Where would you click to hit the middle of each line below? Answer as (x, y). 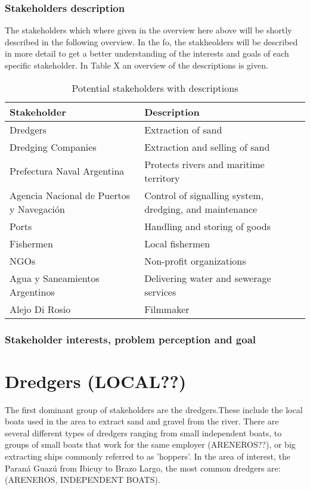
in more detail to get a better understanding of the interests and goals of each (147, 53)
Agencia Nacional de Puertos (70, 195)
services (160, 291)
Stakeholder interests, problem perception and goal (131, 339)
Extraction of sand (183, 129)
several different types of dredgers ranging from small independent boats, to (143, 432)
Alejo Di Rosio (40, 309)
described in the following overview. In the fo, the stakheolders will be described (151, 41)
